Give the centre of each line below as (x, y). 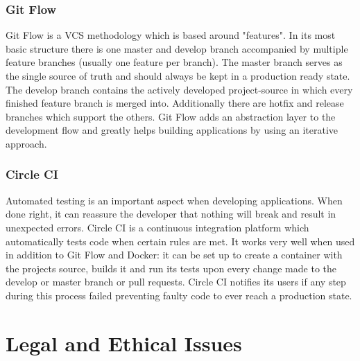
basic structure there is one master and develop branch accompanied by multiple (177, 48)
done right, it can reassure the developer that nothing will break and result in (171, 214)
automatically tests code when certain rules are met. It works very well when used (180, 241)
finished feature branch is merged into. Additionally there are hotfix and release (175, 103)
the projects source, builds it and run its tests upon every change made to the (171, 268)
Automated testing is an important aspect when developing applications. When (174, 200)
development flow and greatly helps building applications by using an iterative (172, 130)
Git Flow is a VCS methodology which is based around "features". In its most (171, 35)
